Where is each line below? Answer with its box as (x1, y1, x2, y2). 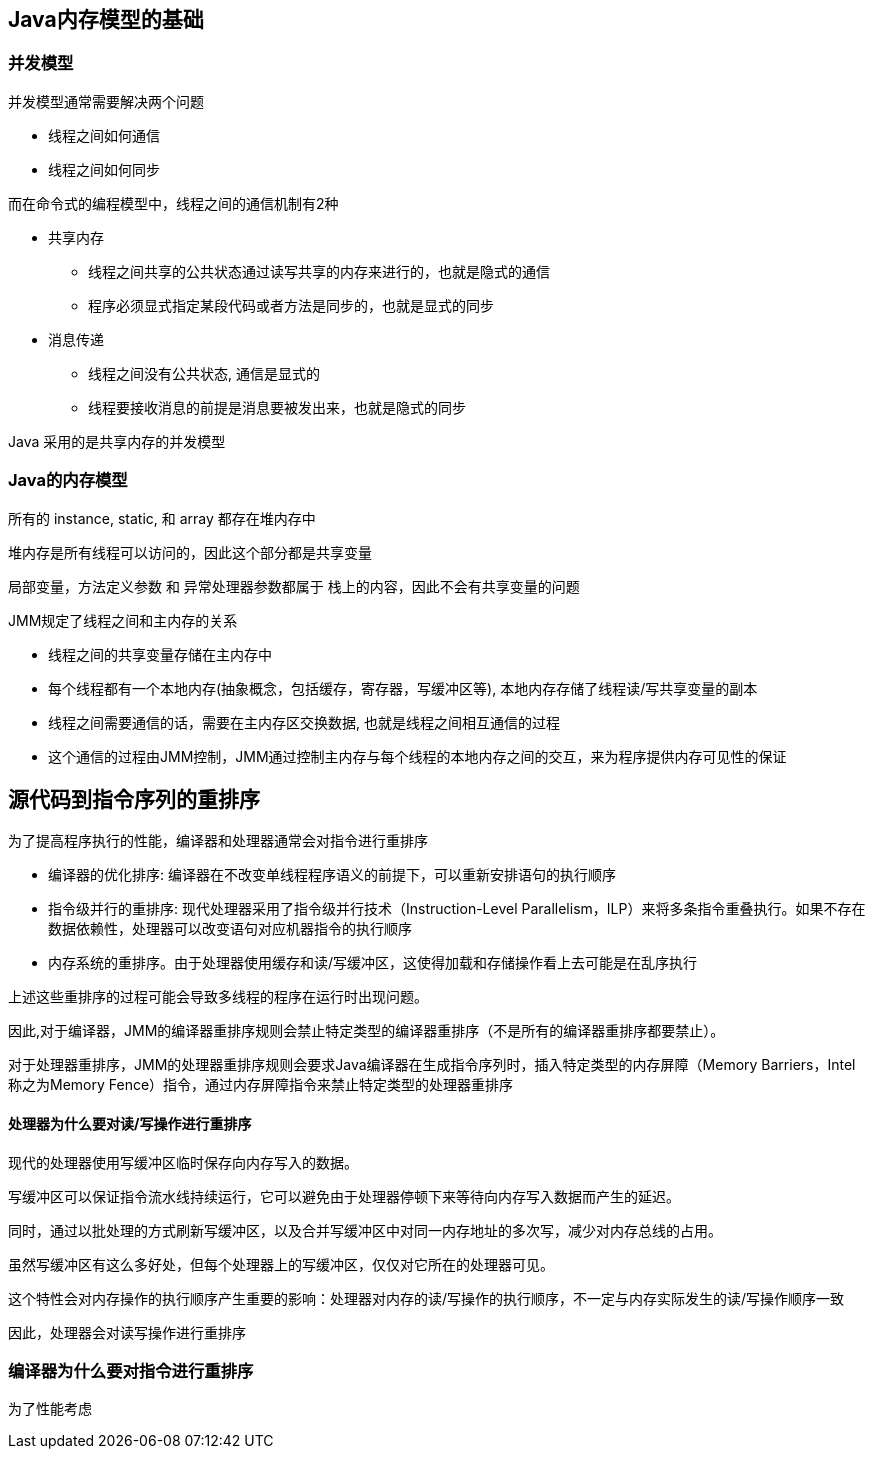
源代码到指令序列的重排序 (8, 786, 260, 812)
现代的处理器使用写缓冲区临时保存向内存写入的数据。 (8, 1153, 358, 1171)
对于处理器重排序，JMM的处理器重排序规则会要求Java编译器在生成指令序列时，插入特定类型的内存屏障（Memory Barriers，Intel (8, 1056, 856, 1074)
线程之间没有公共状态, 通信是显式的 (88, 364, 320, 382)
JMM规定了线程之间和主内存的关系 (8, 611, 238, 629)
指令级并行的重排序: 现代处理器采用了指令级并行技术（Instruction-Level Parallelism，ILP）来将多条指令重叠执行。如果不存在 (48, 900, 866, 918)
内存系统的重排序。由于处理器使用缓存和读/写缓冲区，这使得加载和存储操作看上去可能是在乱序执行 (48, 954, 698, 972)
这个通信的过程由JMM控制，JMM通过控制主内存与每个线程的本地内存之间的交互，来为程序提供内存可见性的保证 (48, 747, 787, 765)
